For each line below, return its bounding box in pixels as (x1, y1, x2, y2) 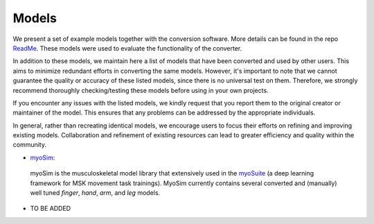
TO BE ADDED (30, 205, 71, 213)
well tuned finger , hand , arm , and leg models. (30, 189, 161, 197)
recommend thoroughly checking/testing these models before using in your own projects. (12, 86, 269, 94)
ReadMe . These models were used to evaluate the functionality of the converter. (12, 44, 242, 52)
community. (12, 141, 46, 149)
